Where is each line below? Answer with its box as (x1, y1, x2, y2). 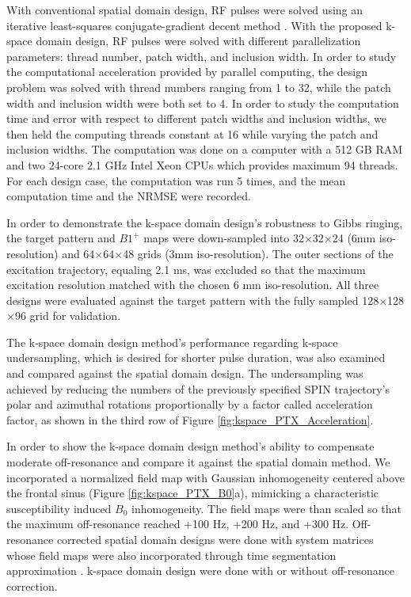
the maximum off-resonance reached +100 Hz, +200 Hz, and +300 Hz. (6, 515, 349, 532)
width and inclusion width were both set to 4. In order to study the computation (6, 94, 399, 111)
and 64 (62, 245, 95, 261)
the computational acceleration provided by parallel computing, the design (6, 63, 368, 80)
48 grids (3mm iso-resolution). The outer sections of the (123, 245, 394, 261)
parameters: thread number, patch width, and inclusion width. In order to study (6, 48, 397, 64)
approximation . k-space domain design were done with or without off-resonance (6, 562, 394, 579)
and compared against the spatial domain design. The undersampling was (6, 365, 363, 382)
